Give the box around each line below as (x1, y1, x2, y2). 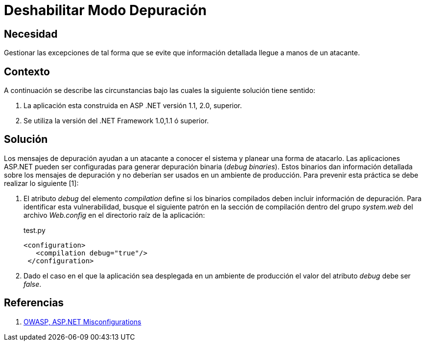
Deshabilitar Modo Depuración (4, 2, 207, 19)
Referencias (4, 297, 64, 309)
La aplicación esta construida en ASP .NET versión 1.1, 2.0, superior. (24, 101, 242, 110)
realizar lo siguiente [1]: (4, 179, 79, 187)
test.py (24, 226, 46, 234)
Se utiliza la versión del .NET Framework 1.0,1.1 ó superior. (24, 116, 209, 125)
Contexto (4, 65, 50, 78)
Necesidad (4, 27, 58, 40)
